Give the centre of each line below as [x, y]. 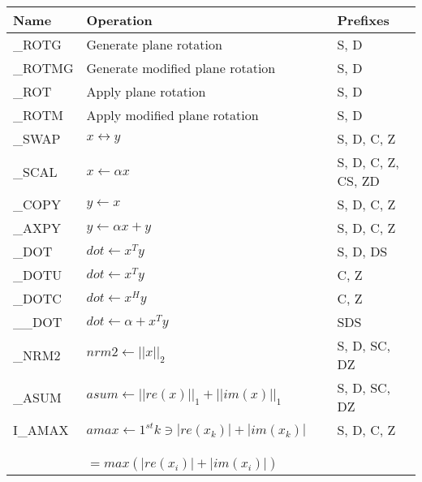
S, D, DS [362, 251]
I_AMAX [41, 430]
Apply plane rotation [146, 91]
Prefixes [363, 20]
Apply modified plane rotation [172, 115]
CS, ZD [358, 181]
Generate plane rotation [154, 44]
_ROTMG [43, 68]
